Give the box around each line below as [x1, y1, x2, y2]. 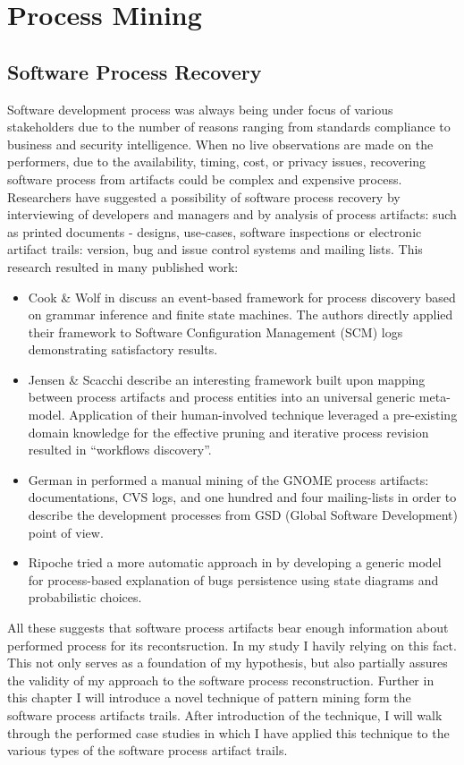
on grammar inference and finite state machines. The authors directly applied [28, 305, 453, 324]
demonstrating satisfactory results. [28, 340, 218, 359]
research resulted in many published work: [7, 257, 239, 276]
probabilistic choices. [28, 588, 142, 607]
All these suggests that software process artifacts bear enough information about [7, 618, 449, 637]
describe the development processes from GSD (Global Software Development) [28, 506, 458, 524]
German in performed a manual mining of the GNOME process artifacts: [28, 470, 429, 489]
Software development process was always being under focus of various [7, 99, 393, 118]
